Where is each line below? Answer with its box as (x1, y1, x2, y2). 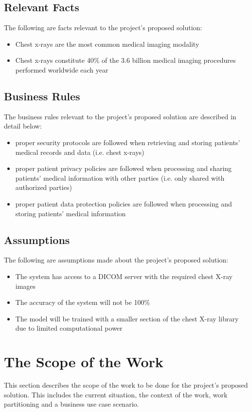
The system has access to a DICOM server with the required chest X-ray (15, 271, 233, 281)
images (15, 281, 36, 291)
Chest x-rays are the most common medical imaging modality (15, 38, 199, 49)
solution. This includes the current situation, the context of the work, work (4, 389, 228, 399)
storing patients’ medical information (15, 208, 126, 218)
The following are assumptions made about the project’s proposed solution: (4, 255, 229, 265)
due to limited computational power (15, 323, 123, 333)
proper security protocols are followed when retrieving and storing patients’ (15, 137, 240, 147)
